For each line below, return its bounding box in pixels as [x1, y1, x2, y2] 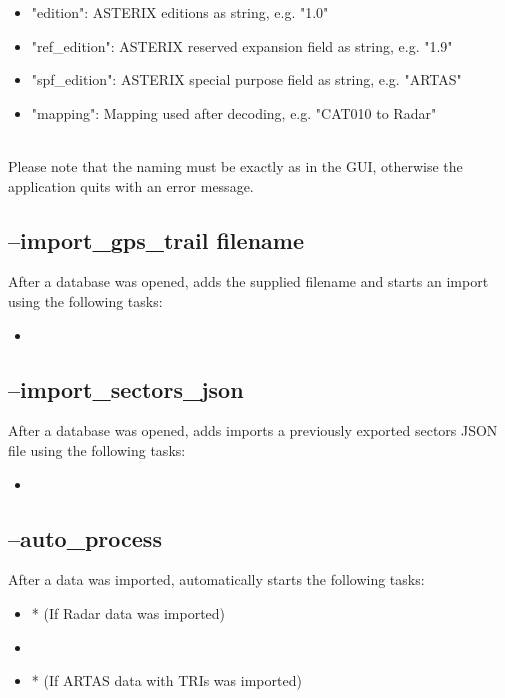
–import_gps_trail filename [8, 224, 304, 255]
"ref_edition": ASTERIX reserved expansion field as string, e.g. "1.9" [31, 35, 453, 56]
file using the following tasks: [8, 439, 186, 460]
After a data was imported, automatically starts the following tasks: [8, 569, 425, 590]
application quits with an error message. [8, 175, 254, 196]
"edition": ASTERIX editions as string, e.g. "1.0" [31, 2, 329, 22]
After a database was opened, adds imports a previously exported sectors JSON [8, 420, 498, 441]
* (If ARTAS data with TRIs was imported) [31, 670, 302, 691]
